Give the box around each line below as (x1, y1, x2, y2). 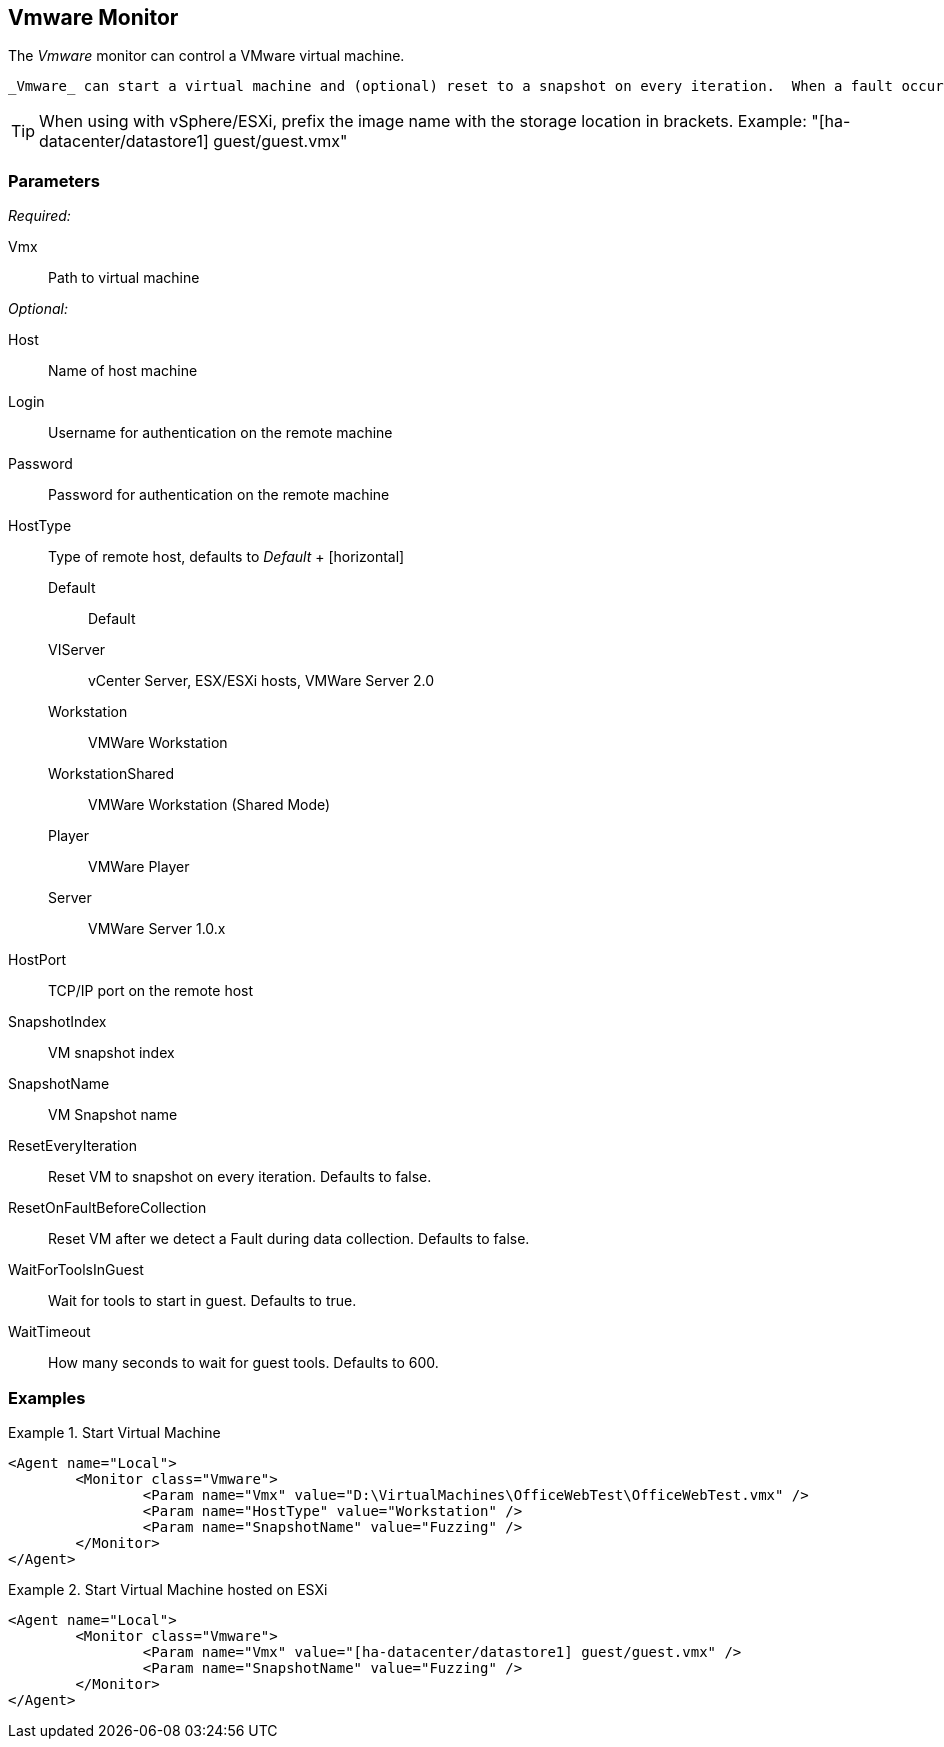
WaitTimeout (8, 1323, 91, 1341)
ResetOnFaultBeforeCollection (8, 1199, 207, 1217)
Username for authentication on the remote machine (48, 424, 393, 442)
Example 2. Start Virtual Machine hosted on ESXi (8, 1580, 328, 1598)
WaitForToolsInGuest (8, 1261, 144, 1279)
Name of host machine (48, 362, 198, 380)
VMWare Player (88, 858, 190, 876)
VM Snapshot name (48, 1106, 178, 1124)
